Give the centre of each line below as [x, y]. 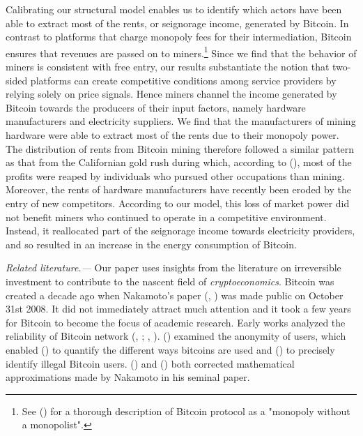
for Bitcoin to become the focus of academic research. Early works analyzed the [176, 322]
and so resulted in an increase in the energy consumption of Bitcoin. [151, 244]
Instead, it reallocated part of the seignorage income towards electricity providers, [180, 231]
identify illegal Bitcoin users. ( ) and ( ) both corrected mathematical [150, 363]
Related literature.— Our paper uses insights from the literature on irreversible [173, 268]
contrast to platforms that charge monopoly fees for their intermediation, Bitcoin [179, 37]
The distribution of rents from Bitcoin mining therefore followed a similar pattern [180, 148]
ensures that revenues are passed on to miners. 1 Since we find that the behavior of [181, 52]
